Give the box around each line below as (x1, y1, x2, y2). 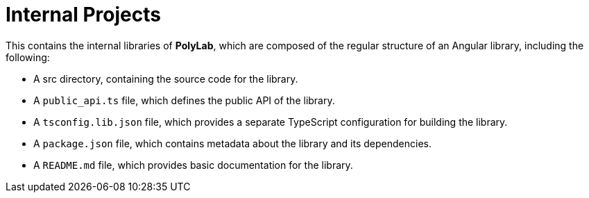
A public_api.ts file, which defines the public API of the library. (33, 94, 335, 106)
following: (6, 51, 50, 63)
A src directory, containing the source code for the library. (33, 72, 298, 85)
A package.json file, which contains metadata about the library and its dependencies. (33, 137, 432, 149)
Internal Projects (6, 3, 161, 26)
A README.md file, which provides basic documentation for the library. (33, 158, 353, 171)
